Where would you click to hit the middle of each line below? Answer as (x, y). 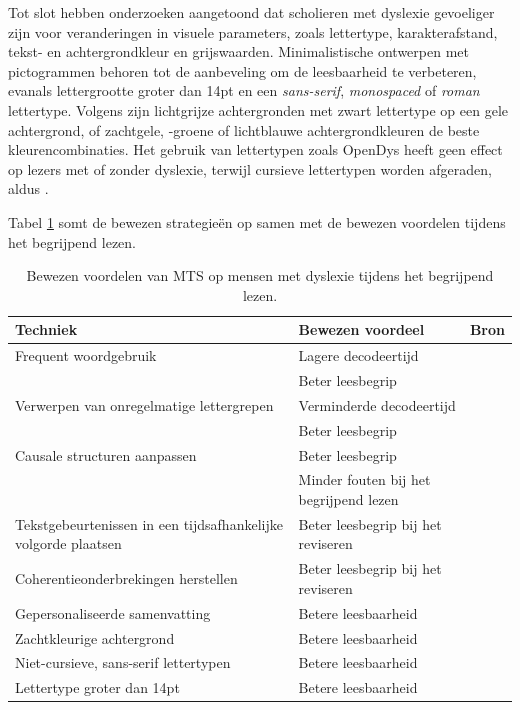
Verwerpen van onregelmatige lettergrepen (144, 404)
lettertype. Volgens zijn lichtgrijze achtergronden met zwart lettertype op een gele (258, 109)
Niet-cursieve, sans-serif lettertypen (123, 662)
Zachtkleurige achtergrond (95, 637)
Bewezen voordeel (361, 329)
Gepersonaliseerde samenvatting (113, 612)
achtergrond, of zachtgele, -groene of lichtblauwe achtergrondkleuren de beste (244, 129)
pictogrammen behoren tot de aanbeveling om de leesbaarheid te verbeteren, (242, 70)
